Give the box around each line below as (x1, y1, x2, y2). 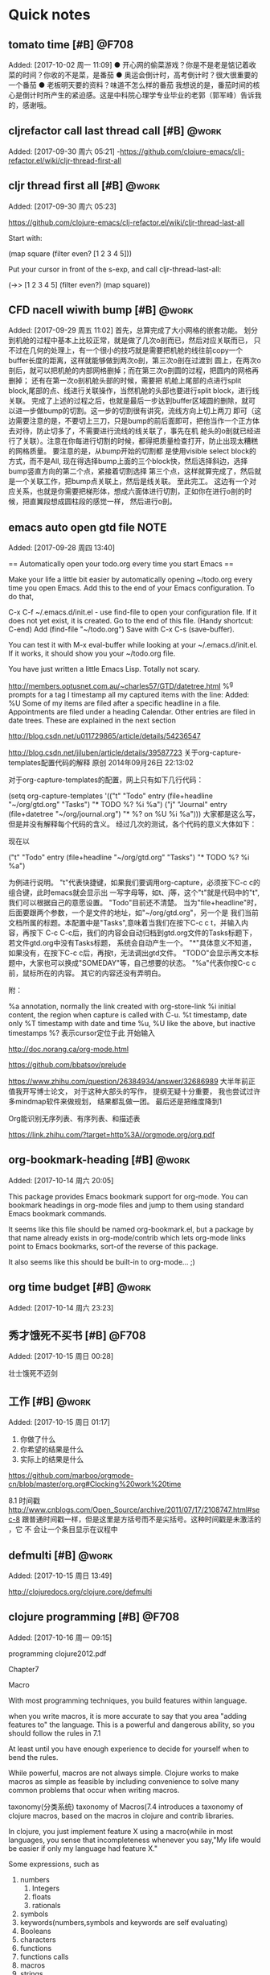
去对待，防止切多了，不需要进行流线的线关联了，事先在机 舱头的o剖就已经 (8, 426, 255, 436)
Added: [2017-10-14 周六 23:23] (8, 1302, 114, 1312)
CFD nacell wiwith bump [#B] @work (8, 304, 194, 317)
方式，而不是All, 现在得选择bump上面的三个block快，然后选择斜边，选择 (8, 457, 248, 466)
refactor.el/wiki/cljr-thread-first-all (8, 155, 122, 165)
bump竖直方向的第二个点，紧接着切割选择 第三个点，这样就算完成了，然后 (8, 466, 255, 476)
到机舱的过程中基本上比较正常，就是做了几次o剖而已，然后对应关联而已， (8, 336, 252, 346)
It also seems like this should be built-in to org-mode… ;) (8, 1257, 195, 1266)
